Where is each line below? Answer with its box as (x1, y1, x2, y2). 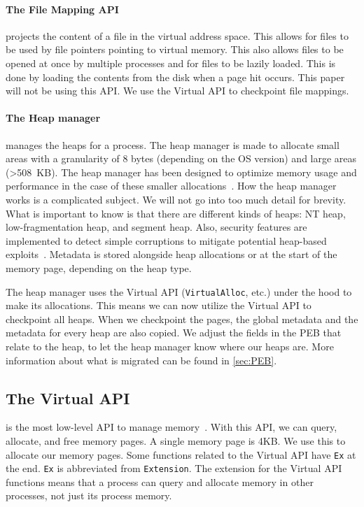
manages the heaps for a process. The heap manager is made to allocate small (6, 137, 339, 152)
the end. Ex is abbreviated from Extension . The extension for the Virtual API (6, 461, 342, 476)
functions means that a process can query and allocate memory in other (6, 474, 314, 489)
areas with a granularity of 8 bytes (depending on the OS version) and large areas (6, 151, 357, 166)
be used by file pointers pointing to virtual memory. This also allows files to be (6, 42, 344, 57)
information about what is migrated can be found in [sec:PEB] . (6, 352, 277, 367)
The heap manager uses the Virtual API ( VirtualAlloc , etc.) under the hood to (6, 284, 352, 299)
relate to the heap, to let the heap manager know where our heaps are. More (6, 338, 334, 353)
